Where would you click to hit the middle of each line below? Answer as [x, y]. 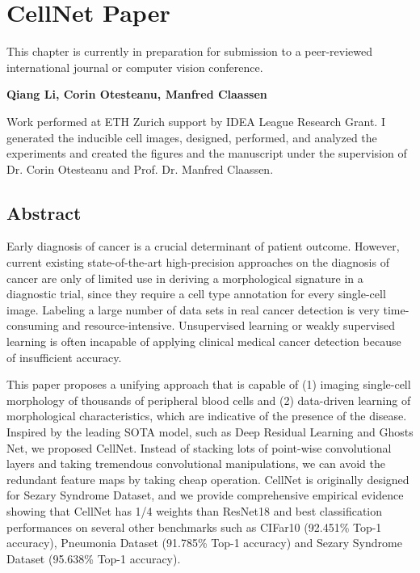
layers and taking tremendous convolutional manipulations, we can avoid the [196, 463]
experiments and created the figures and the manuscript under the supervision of [207, 153]
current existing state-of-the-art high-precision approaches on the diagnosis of [198, 262]
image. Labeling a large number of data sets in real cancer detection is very [193, 309]
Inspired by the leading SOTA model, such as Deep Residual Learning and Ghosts [210, 432]
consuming [33, 325]
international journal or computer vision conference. [135, 67]
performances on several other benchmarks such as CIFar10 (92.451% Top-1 [194, 527]
